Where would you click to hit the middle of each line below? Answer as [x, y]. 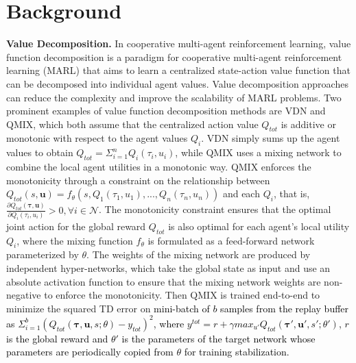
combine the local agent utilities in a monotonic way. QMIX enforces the [159, 167]
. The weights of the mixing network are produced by [199, 254]
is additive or [308, 124]
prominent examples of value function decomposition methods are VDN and [166, 111]
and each [241, 193]
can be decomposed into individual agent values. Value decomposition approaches [177, 83]
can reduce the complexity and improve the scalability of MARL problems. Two [174, 97]
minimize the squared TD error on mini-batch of [108, 308]
